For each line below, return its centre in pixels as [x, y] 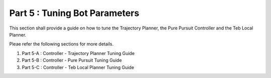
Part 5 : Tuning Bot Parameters [74, 13]
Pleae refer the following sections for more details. [61, 44]
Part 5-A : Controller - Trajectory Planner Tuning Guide [78, 53]
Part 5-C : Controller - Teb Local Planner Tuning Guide [78, 67]
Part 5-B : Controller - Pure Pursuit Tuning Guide [72, 60]
